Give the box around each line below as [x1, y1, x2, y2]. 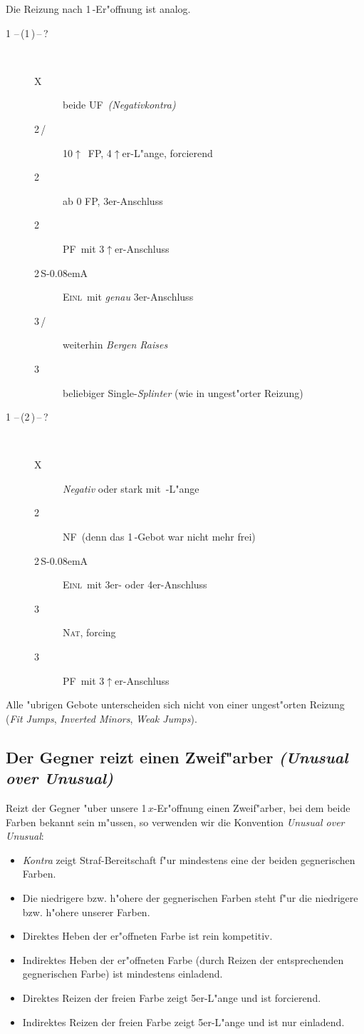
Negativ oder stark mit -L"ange [63, 481, 199, 496]
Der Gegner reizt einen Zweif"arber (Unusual [6, 746, 348, 768]
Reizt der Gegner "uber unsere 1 [6, 800, 147, 815]
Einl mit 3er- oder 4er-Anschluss [63, 577, 207, 592]
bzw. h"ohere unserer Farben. [22, 904, 150, 919]
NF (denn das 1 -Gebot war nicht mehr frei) [63, 529, 256, 544]
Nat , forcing [63, 625, 116, 640]
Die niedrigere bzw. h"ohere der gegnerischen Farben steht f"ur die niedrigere [22, 890, 358, 905]
